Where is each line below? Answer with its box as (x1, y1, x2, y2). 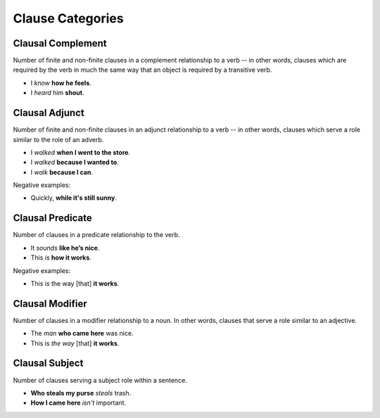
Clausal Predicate (13, 212, 92, 224)
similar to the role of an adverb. (13, 135, 104, 144)
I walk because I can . (30, 167, 93, 176)
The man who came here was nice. (30, 329, 134, 338)
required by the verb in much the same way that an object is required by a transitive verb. (13, 65, 272, 74)
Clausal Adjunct (13, 107, 84, 119)
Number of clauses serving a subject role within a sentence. (13, 376, 188, 384)
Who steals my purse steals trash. (30, 388, 132, 397)
